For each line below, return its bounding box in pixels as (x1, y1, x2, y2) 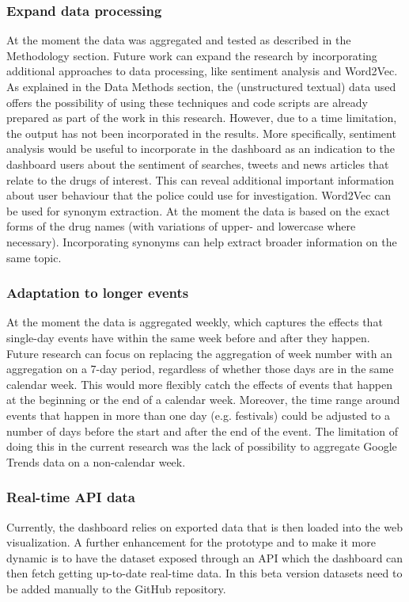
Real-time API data (6, 487, 135, 507)
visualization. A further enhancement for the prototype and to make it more (6, 534, 376, 551)
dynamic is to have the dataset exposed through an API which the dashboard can (6, 549, 403, 566)
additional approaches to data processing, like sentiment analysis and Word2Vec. (6, 63, 398, 79)
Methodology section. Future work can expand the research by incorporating (6, 47, 377, 63)
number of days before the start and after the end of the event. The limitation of (6, 422, 398, 439)
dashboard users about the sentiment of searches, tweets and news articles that (6, 155, 389, 172)
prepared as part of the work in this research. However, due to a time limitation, (6, 109, 397, 126)
